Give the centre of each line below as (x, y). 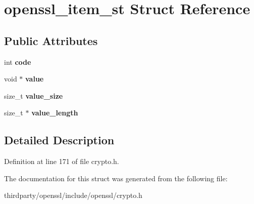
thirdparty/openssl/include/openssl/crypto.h (73, 195)
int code (18, 62)
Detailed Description (59, 140)
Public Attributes (51, 40)
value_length (55, 113)
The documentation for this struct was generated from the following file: (116, 178)
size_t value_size (34, 95)
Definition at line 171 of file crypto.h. (62, 161)
